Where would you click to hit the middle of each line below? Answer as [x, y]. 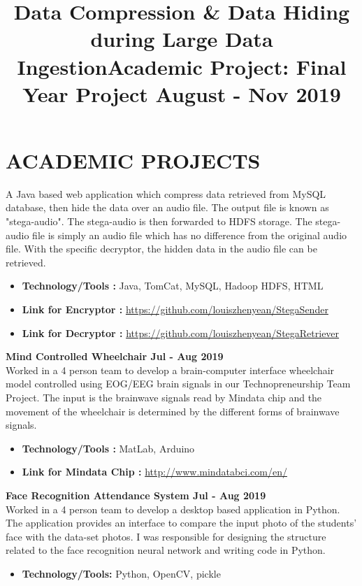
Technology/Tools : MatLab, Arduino [108, 448]
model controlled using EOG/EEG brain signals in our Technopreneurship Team [178, 384]
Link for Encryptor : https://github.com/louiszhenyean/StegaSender [175, 309]
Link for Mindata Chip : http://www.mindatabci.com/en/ [154, 472]
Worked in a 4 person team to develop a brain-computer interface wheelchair [170, 370]
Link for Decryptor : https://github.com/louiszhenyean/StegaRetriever [181, 333]
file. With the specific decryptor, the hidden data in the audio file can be [161, 249]
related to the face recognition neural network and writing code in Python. [166, 550]
